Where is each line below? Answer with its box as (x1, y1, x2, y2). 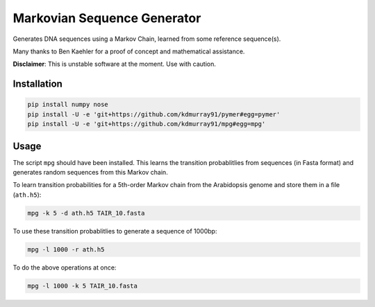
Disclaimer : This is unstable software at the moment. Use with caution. (12, 60, 217, 69)
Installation (12, 78, 62, 90)
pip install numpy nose (27, 100, 109, 109)
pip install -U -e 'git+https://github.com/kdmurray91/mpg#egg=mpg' (27, 120, 266, 128)
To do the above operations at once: (12, 263, 117, 272)
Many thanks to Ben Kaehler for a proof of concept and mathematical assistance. (12, 47, 245, 55)
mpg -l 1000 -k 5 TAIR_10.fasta (27, 281, 138, 290)
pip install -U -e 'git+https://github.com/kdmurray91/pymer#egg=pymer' (27, 110, 281, 118)
